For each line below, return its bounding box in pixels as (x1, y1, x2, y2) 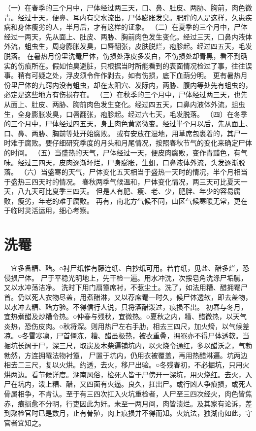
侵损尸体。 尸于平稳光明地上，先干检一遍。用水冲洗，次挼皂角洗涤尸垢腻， (4, 272, 248, 283)
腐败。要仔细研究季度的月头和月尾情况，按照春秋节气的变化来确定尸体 (24, 138, 252, 148)
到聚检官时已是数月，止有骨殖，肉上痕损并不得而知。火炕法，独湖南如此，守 (4, 408, 252, 418)
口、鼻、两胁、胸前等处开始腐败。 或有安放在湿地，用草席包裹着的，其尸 (4, 128, 241, 138)
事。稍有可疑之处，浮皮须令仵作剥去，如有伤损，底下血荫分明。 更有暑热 (4, 70, 241, 80)
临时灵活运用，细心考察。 (10, 205, 94, 215)
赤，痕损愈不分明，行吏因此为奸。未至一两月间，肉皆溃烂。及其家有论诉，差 (4, 398, 252, 408)
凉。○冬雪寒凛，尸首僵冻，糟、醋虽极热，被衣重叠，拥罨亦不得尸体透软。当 (4, 330, 250, 341)
